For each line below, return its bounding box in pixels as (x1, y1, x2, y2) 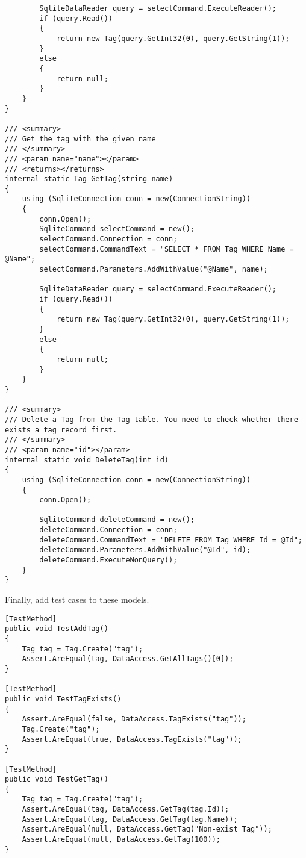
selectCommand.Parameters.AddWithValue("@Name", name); (39, 265, 268, 274)
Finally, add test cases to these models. (5, 593, 149, 606)
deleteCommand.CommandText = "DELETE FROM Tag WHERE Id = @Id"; (39, 535, 302, 544)
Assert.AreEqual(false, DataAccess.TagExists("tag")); (22, 715, 246, 724)
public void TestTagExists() (5, 694, 122, 703)
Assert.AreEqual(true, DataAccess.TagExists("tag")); (22, 735, 242, 744)
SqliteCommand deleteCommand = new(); (39, 515, 195, 524)
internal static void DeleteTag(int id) (5, 455, 169, 464)
